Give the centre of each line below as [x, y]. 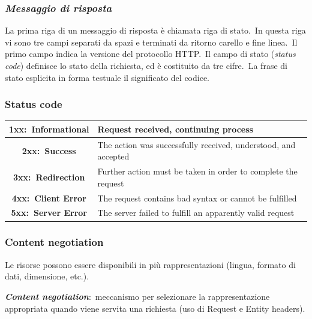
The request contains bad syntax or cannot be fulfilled [197, 198]
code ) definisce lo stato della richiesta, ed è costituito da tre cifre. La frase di [146, 65]
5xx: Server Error [49, 213]
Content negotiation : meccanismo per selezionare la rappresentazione [137, 296]
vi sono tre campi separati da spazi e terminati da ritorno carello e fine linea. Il [151, 42]
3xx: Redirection [49, 177]
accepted [113, 156]
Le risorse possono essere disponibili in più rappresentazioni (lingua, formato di [150, 264]
